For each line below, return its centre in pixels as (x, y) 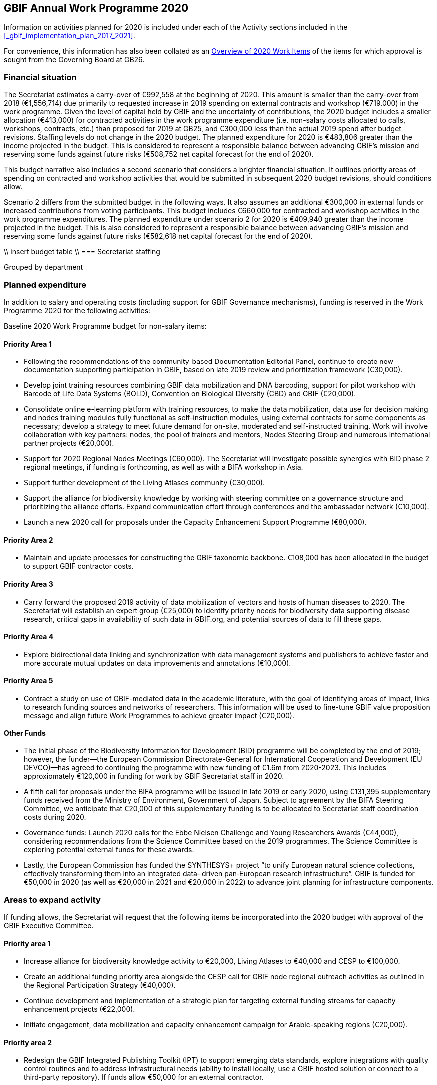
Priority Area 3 (29, 584)
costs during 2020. (55, 817)
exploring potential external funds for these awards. (109, 850)
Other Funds (25, 733)
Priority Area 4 (29, 637)
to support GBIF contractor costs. (79, 566)
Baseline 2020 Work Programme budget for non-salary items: (105, 326)
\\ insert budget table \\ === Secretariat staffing (82, 252)
